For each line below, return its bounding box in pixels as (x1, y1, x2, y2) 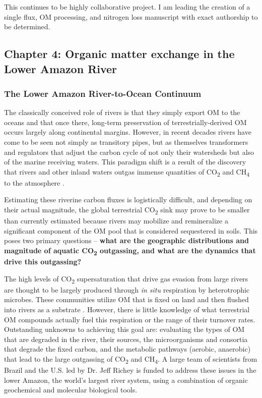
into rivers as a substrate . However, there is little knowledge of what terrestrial (4, 304, 250, 314)
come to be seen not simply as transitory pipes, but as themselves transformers (4, 136, 248, 147)
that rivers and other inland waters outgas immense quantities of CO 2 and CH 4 (4, 166, 250, 178)
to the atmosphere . (4, 177, 64, 188)
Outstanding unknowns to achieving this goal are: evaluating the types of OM (4, 324, 245, 334)
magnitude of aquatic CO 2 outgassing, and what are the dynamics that (4, 245, 256, 257)
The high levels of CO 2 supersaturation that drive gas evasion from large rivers (4, 273, 248, 285)
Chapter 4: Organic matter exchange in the (4, 46, 235, 62)
